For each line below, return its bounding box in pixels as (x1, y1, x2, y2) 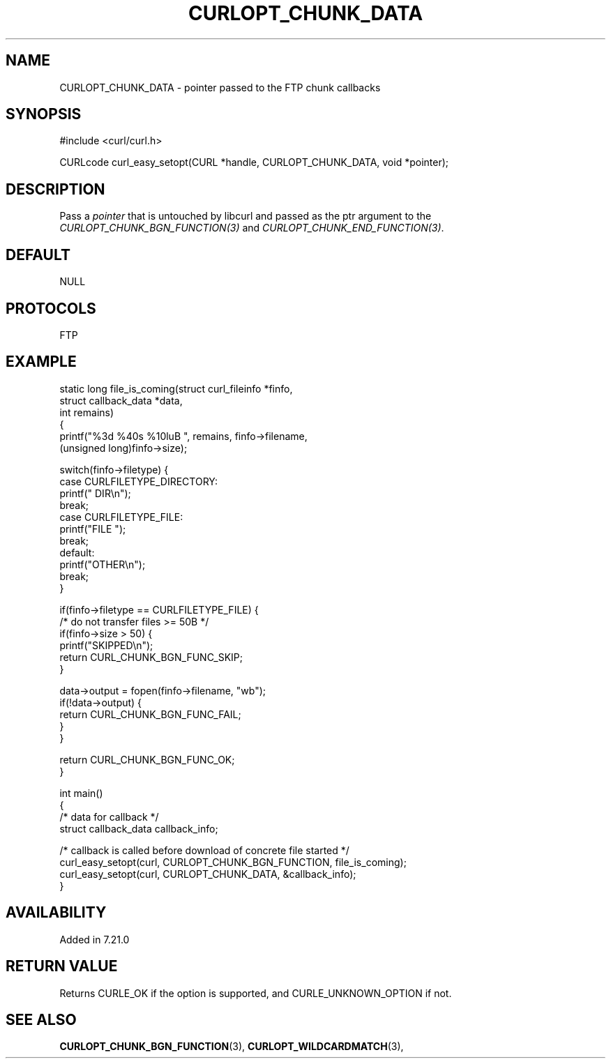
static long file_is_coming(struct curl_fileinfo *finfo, (59, 382, 293, 395)
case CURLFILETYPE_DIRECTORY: (59, 475, 218, 487)
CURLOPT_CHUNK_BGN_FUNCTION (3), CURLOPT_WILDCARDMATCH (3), (59, 1040, 404, 1053)
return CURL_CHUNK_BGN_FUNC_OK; (59, 753, 235, 766)
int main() (59, 786, 103, 799)
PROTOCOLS (6, 299, 96, 317)
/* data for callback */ (59, 810, 159, 823)
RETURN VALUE (6, 957, 118, 975)
